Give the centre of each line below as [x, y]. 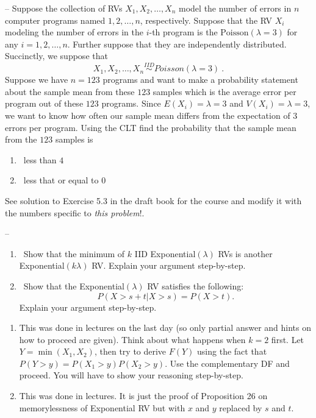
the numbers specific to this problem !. [75, 212]
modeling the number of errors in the [74, 32]
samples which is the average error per [224, 91]
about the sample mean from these [70, 91]
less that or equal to [61, 180]
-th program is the [183, 32]
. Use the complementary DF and [227, 363]
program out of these [44, 103]
